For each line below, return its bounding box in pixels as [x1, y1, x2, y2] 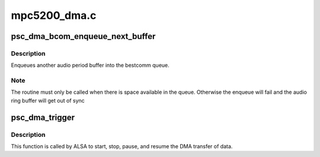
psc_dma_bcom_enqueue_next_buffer [11, 31, 156, 41]
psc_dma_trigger [11, 112, 75, 122]
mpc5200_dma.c [11, 9, 97, 22]
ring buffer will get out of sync [11, 97, 85, 104]
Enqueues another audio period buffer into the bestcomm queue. [11, 62, 170, 69]
